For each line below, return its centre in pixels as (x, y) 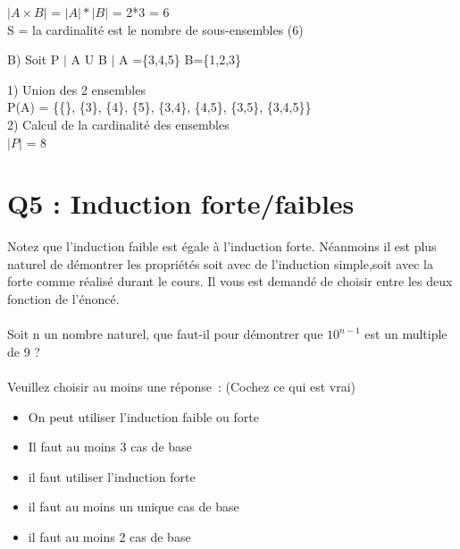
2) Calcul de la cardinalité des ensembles (118, 124)
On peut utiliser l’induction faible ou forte (143, 416)
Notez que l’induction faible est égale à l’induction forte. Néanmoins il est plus (222, 246)
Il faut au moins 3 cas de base (110, 447)
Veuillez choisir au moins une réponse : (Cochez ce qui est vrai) (182, 387)
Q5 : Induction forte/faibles (181, 203)
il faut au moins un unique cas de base (134, 507)
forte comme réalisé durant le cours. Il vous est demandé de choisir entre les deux (230, 281)
